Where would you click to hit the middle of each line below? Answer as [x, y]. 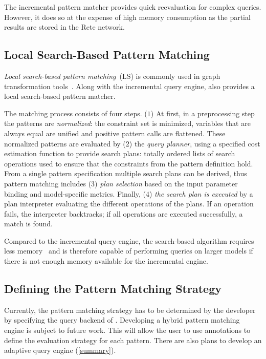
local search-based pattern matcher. [60, 96]
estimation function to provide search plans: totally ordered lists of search [120, 153]
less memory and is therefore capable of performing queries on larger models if [129, 251]
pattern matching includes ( [48, 183]
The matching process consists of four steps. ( [76, 113]
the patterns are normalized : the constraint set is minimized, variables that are [127, 123]
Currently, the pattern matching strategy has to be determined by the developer [130, 310]
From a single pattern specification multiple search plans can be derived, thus [126, 173]
